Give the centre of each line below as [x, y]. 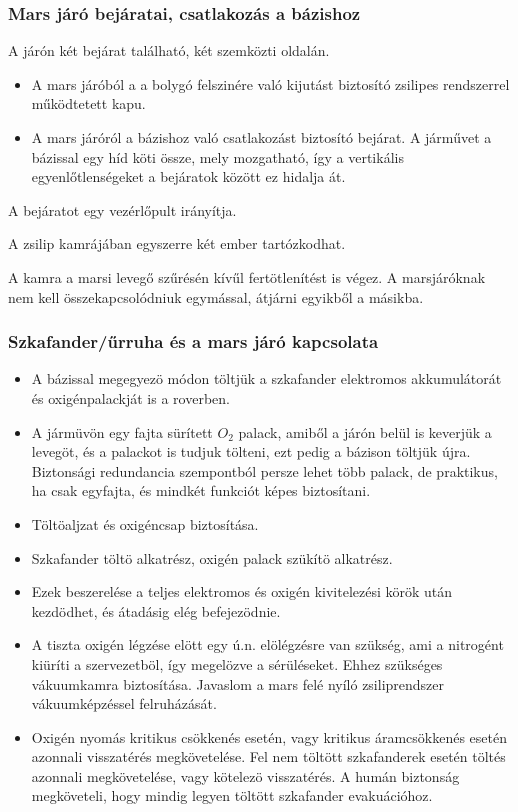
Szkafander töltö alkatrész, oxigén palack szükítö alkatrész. [212, 557]
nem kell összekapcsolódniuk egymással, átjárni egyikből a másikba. [216, 296]
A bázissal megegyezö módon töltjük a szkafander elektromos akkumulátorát [266, 378]
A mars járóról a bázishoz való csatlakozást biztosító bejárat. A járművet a [261, 137]
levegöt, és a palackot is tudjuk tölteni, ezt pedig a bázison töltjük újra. [251, 451]
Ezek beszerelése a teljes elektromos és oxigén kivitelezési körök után [242, 591]
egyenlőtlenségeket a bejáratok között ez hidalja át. [188, 176]
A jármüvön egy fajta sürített [122, 431]
